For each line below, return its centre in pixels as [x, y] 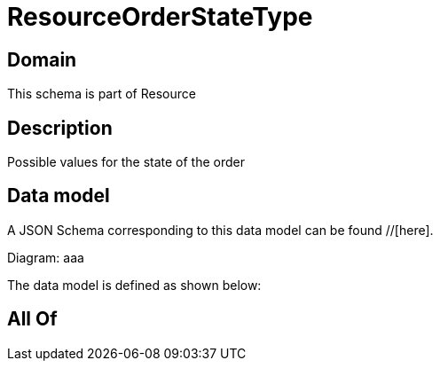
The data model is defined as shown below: [134, 285]
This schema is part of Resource [102, 94]
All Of [32, 319]
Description [60, 128]
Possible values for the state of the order [126, 162]
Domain [42, 59]
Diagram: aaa [46, 257]
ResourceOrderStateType [160, 17]
